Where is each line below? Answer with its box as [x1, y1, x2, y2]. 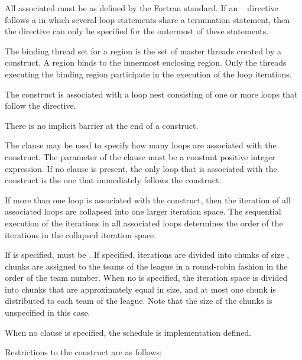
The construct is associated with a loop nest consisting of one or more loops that [5, 87, 298, 100]
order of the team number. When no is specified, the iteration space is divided [5, 271, 288, 284]
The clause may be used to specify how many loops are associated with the [5, 139, 277, 151]
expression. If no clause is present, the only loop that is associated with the [5, 162, 277, 174]
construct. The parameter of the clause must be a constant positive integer [5, 150, 275, 163]
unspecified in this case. [5, 306, 90, 319]
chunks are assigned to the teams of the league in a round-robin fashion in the [5, 260, 288, 272]
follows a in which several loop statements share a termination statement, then [5, 13, 290, 25]
